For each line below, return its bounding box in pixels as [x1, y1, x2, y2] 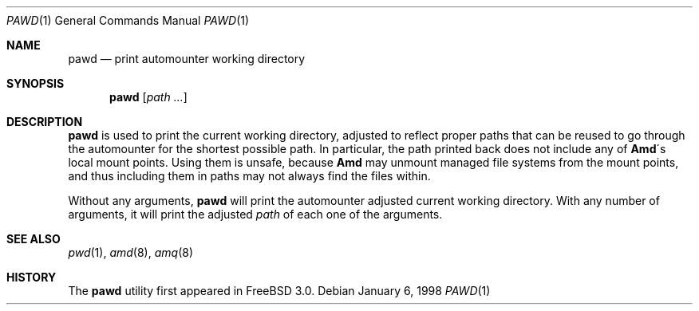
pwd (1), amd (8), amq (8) [68, 246, 193, 259]
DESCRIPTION [6, 115, 83, 128]
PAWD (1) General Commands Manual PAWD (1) [6, 14, 250, 27]
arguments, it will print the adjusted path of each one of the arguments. [68, 207, 443, 221]
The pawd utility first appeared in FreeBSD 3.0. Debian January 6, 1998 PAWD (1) [68, 284, 491, 297]
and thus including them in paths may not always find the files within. [68, 169, 431, 183]
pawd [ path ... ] [109, 90, 188, 104]
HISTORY [6, 270, 57, 284]
